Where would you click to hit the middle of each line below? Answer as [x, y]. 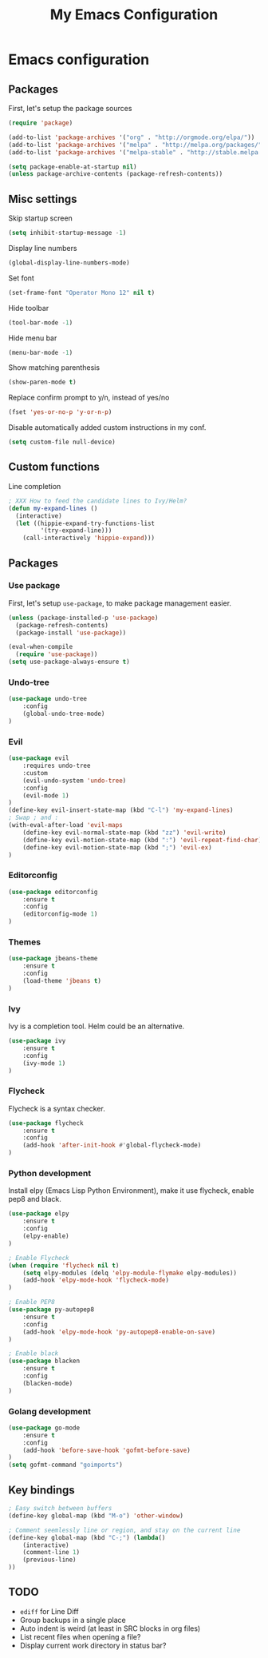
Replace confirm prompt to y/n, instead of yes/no [89, 398]
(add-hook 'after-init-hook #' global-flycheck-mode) [112, 1145]
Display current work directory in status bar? [93, 1645]
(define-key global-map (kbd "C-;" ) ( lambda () [87, 1537]
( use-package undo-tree [48, 699]
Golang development [50, 1411]
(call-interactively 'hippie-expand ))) [89, 538]
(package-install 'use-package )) [71, 633]
